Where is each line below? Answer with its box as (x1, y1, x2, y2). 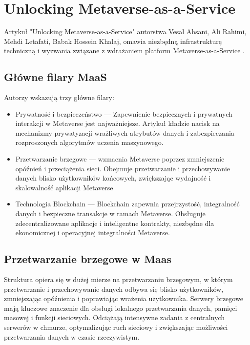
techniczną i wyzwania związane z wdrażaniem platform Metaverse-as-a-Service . (4, 45, 245, 56)
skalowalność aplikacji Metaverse (15, 182, 113, 192)
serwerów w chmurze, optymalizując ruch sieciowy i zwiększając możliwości (4, 322, 228, 332)
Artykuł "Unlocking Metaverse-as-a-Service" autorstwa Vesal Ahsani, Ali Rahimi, (4, 26, 247, 37)
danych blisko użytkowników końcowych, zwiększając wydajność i (15, 173, 211, 183)
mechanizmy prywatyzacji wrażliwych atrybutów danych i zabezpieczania (15, 127, 234, 138)
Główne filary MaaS (4, 69, 107, 84)
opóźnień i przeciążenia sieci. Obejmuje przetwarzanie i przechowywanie (15, 163, 230, 173)
